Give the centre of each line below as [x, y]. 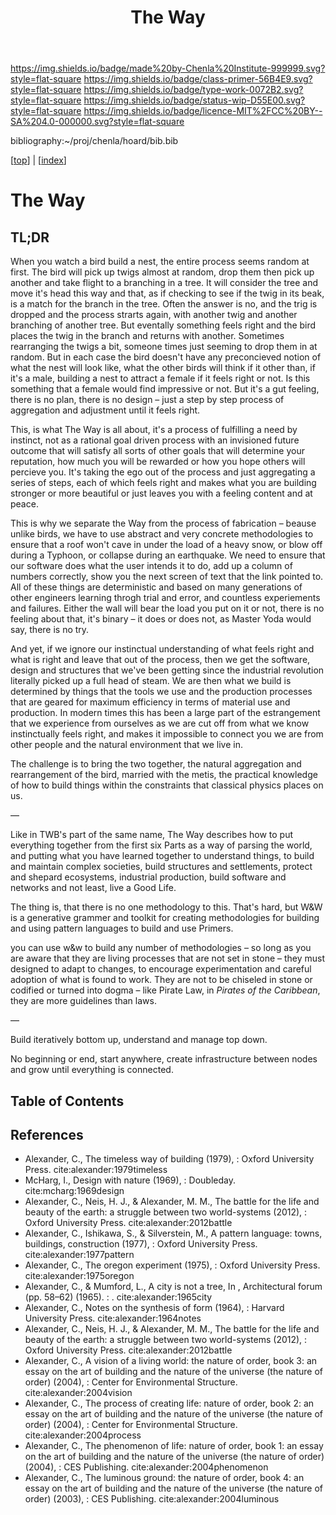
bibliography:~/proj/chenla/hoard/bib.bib [94, 141]
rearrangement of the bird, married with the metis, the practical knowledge [164, 775]
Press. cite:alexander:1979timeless [96, 1170]
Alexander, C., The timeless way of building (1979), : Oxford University [169, 1159]
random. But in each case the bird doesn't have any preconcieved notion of [166, 357]
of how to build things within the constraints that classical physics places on [167, 785]
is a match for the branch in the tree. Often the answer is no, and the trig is [164, 304]
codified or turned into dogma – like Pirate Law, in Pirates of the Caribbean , [165, 990]
